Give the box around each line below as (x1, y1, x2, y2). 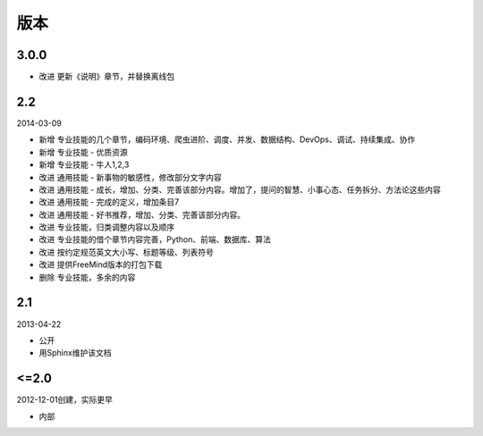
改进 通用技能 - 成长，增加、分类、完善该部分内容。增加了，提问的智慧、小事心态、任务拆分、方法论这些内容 (38, 184, 442, 195)
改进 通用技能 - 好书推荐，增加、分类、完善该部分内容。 (38, 209, 246, 220)
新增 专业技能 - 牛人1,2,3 (38, 159, 130, 170)
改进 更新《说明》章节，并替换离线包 (38, 71, 174, 82)
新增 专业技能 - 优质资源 (38, 147, 129, 157)
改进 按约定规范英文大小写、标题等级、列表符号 (38, 247, 214, 257)
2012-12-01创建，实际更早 (16, 394, 114, 406)
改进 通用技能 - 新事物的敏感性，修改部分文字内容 (38, 172, 223, 182)
